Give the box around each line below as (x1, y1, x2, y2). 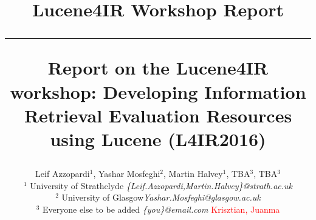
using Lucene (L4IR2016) (50, 126, 266, 151)
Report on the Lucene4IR (47, 55, 269, 80)
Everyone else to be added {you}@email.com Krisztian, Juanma (42, 202, 280, 215)
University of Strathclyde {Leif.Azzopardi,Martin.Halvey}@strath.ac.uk (30, 179, 292, 192)
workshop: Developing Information (10, 79, 306, 104)
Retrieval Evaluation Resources (24, 102, 292, 127)
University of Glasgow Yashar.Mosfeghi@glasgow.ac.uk (61, 191, 261, 204)
